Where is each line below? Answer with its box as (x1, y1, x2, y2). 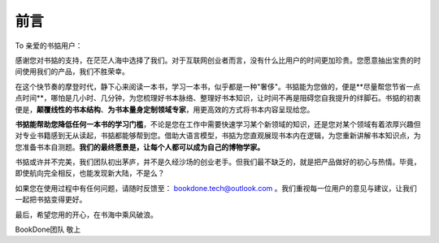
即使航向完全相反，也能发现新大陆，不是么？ (15, 168, 165, 178)
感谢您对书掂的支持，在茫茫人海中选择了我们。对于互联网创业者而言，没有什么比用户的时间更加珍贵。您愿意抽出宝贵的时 (15, 55, 421, 65)
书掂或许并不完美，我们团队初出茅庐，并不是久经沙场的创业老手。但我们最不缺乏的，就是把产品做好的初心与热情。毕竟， (15, 157, 421, 167)
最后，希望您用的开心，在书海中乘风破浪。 (15, 210, 158, 219)
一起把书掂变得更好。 (15, 195, 87, 205)
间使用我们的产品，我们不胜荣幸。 (15, 67, 129, 76)
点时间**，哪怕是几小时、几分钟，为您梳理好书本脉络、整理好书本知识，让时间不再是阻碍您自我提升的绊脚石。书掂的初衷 (15, 93, 422, 103)
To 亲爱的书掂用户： (15, 41, 83, 50)
